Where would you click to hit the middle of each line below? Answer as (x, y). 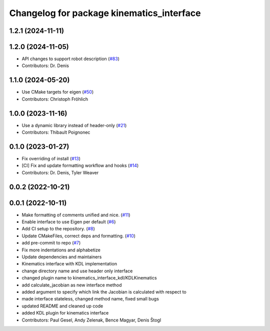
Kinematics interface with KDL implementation (69, 264)
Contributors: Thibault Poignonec (56, 132)
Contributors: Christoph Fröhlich (55, 99)
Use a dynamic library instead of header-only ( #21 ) (74, 125)
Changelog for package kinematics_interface (105, 13)
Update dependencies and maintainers (62, 257)
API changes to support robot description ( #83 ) (71, 59)
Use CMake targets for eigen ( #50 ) (58, 92)
